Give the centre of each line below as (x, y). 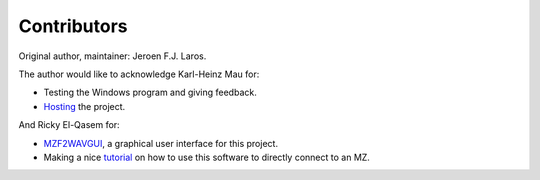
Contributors (73, 26)
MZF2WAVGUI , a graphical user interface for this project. (161, 143)
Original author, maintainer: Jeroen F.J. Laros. (112, 56)
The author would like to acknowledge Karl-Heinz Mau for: (139, 74)
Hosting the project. (84, 106)
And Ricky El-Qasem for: (69, 125)
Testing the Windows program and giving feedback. (150, 92)
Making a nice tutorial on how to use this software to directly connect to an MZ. (206, 157)
